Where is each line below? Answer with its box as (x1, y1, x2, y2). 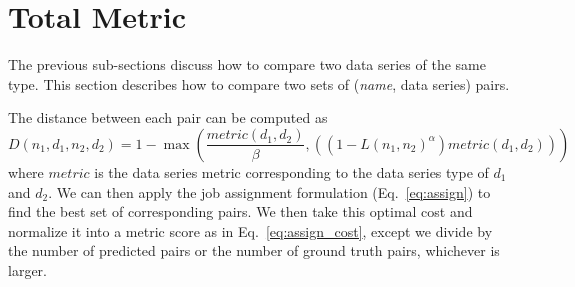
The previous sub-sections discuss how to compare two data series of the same (8, 54, 486, 75)
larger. (8, 259, 47, 280)
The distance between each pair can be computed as (8, 107, 328, 128)
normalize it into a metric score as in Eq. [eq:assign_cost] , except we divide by (8, 220, 493, 241)
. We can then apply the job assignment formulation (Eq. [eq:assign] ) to (48, 181, 491, 202)
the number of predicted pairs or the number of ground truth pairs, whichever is (8, 240, 500, 261)
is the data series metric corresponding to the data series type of (94, 161, 489, 182)
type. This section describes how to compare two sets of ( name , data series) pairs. (8, 73, 510, 94)
